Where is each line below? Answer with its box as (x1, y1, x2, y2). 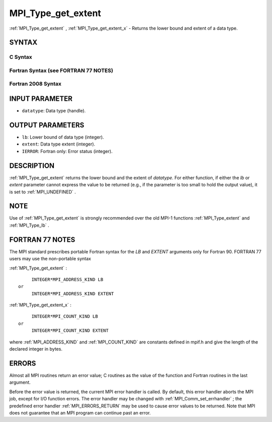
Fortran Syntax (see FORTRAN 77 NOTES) (9, 67, 113, 74)
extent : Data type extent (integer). (22, 141, 96, 147)
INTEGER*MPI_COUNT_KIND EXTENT (31, 328, 109, 333)
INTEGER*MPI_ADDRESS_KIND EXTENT (31, 291, 114, 297)
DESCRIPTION (9, 161, 55, 170)
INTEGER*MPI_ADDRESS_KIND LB (31, 276, 103, 282)
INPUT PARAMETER (9, 95, 73, 103)
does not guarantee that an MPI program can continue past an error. (9, 409, 151, 415)
